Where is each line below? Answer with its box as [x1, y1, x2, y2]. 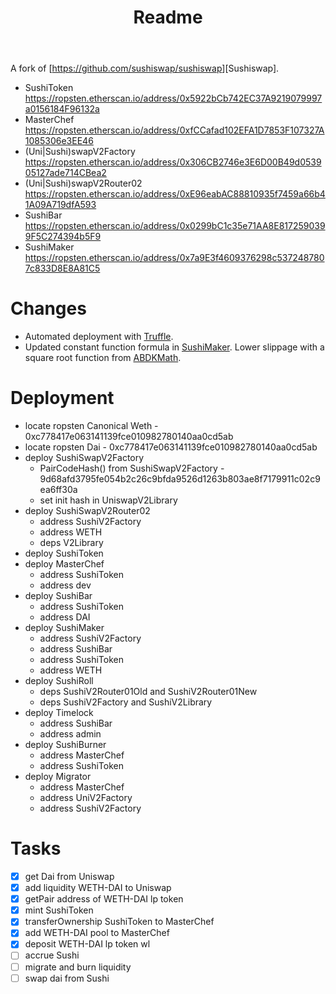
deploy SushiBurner [24, 739, 107, 751]
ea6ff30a [39, 484, 78, 496]
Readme [133, 6, 203, 29]
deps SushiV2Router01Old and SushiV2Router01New [39, 686, 258, 698]
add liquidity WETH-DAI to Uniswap [24, 882, 172, 894]
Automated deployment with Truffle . [24, 331, 174, 343]
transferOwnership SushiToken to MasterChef [24, 916, 215, 928]
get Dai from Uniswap [24, 871, 115, 882]
